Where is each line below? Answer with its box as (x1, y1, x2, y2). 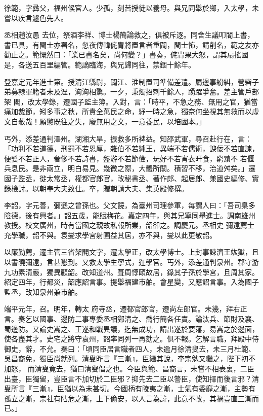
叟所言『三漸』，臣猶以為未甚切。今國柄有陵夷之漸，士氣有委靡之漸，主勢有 (4, 383, 255, 394)
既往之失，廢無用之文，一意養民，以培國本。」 (53, 116, 206, 126)
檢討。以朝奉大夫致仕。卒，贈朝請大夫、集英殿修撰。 (11, 183, 188, 193)
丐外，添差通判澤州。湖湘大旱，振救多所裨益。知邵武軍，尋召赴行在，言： (4, 133, 252, 144)
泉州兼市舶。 (39, 286, 82, 297)
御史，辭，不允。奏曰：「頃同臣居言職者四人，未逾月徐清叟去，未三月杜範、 (4, 343, 255, 354)
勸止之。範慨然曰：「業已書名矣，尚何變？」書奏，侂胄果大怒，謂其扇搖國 (4, 49, 248, 60)
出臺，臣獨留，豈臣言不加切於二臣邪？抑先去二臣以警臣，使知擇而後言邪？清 (4, 373, 259, 384)
